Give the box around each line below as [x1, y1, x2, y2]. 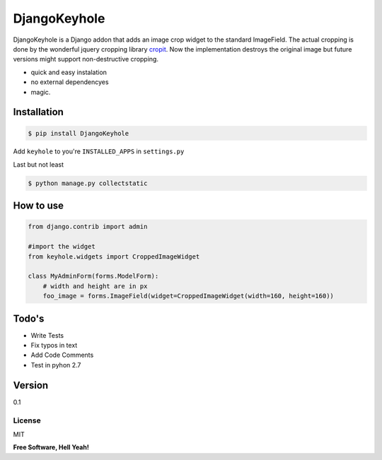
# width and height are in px [42, 282, 148, 290]
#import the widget [28, 242, 95, 251]
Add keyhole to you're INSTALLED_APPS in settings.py [13, 147, 185, 155]
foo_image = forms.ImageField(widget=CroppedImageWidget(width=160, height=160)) [42, 292, 334, 300]
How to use [13, 200, 64, 212]
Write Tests [30, 331, 64, 339]
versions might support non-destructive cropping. [13, 55, 159, 64]
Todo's [13, 312, 45, 324]
